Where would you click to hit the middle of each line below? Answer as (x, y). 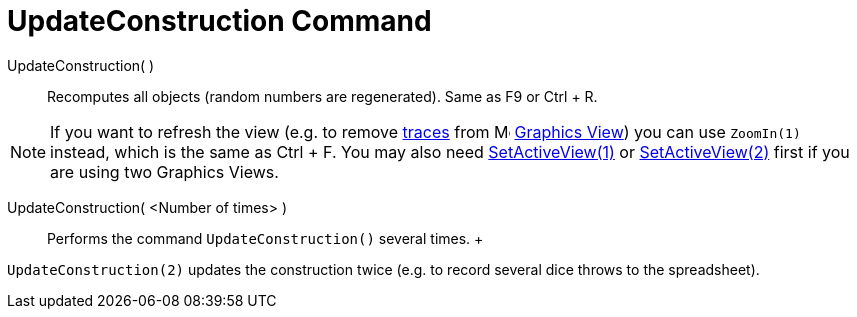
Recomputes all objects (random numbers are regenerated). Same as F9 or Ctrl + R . (322, 96)
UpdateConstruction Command (219, 21)
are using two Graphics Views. (164, 171)
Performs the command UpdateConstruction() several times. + (265, 238)
